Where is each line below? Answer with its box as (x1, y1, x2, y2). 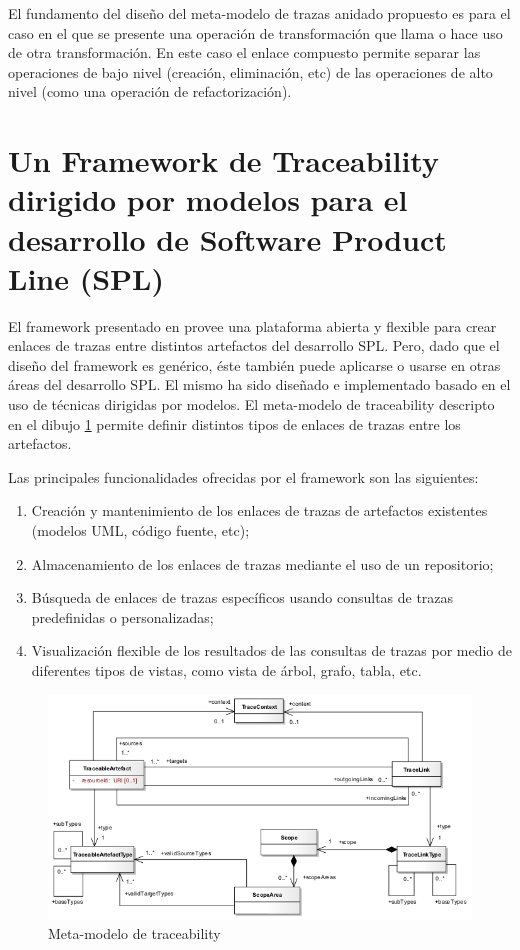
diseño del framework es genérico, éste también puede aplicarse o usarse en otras (8, 354, 501, 375)
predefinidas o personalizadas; (31, 606, 214, 627)
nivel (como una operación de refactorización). (8, 81, 292, 102)
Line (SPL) (8, 257, 164, 298)
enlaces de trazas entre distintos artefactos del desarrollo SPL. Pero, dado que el (8, 335, 500, 356)
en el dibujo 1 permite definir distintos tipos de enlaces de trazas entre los (8, 413, 461, 434)
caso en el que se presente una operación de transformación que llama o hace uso (8, 22, 503, 43)
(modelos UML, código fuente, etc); (31, 520, 250, 540)
